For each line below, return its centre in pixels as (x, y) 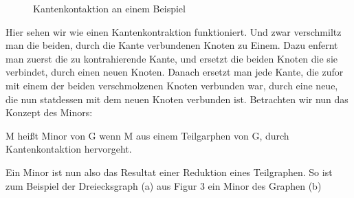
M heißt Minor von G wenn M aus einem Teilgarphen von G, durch (147, 135)
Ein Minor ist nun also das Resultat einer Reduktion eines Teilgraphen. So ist (169, 172)
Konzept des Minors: (49, 112)
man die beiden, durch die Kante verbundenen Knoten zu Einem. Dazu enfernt (172, 45)
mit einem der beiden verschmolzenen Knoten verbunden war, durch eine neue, (172, 85)
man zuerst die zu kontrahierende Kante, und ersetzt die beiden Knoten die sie (172, 58)
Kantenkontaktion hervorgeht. (69, 149)
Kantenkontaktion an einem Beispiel (109, 8)
